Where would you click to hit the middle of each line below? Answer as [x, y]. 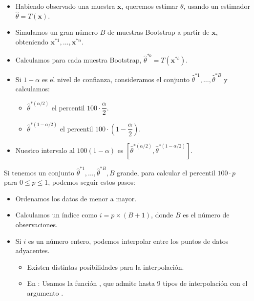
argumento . [45, 292]
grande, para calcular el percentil [166, 172]
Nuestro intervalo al [45, 150]
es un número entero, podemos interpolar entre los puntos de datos [128, 241]
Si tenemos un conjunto [39, 172]
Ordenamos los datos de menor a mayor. [76, 198]
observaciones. [36, 224]
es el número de [206, 215]
